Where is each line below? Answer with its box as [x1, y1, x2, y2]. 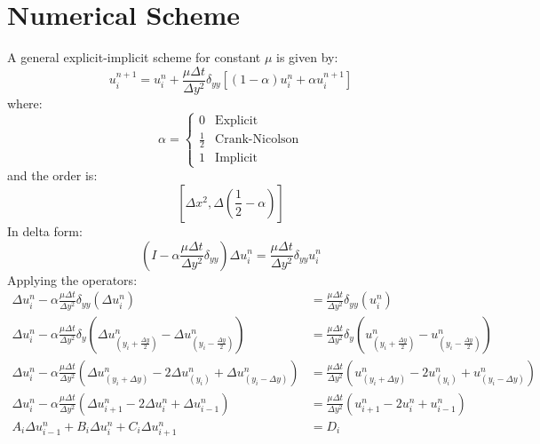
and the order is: [7, 166, 98, 185]
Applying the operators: [7, 270, 138, 289]
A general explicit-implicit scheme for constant [7, 48, 261, 67]
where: [7, 93, 43, 112]
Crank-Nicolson [215, 133, 299, 147]
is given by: [276, 48, 338, 67]
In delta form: [7, 221, 83, 240]
